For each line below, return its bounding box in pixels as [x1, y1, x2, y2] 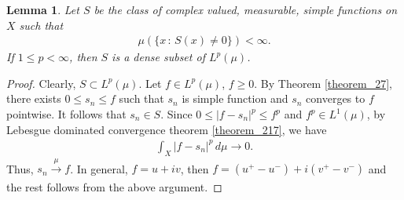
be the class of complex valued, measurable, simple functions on [94, 2, 398, 17]
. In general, [70, 160, 128, 176]
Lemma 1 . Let [6, 2, 79, 17]
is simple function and [182, 90, 288, 107]
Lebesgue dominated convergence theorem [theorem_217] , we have [6, 121, 327, 137]
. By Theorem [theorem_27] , [254, 75, 392, 91]
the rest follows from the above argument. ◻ [6, 178, 222, 195]
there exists [6, 90, 61, 107]
